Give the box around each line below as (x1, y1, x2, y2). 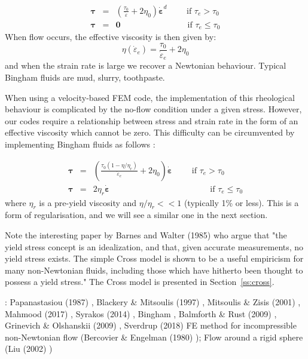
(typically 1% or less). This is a (184, 196, 299, 208)
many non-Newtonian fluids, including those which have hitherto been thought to (5, 263, 303, 276)
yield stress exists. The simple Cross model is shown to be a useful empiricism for (5, 252, 304, 265)
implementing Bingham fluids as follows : (5, 137, 155, 150)
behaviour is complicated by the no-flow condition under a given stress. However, (5, 103, 302, 115)
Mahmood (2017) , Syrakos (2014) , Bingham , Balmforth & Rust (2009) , (5, 307, 277, 320)
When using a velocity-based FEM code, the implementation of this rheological (5, 91, 295, 103)
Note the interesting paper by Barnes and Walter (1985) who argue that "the (5, 229, 287, 241)
